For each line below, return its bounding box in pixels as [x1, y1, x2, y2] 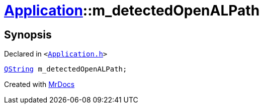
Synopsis [4, 28, 52, 41]
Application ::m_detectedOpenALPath [4, 2, 260, 19]
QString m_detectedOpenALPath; [4, 65, 127, 73]
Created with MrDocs [4, 80, 75, 89]
